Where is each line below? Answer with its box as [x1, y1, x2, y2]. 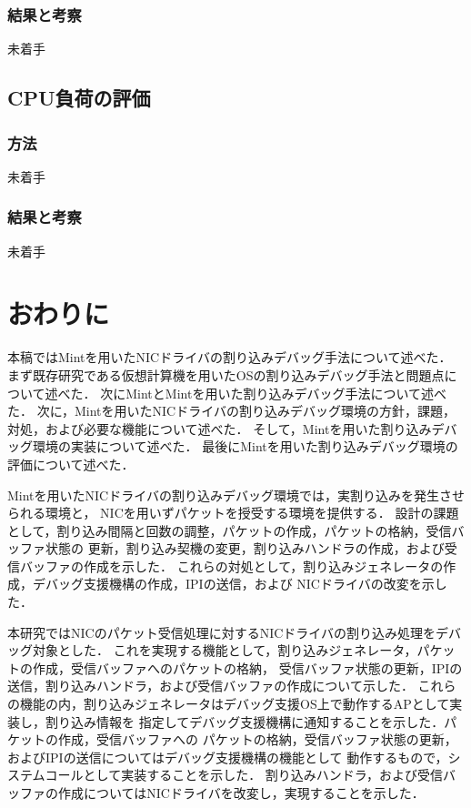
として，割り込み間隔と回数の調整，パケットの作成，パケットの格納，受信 [7, 520, 452, 540]
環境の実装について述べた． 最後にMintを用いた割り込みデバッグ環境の [32, 437, 458, 456]
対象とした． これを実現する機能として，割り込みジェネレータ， [32, 641, 417, 660]
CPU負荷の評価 [7, 84, 151, 112]
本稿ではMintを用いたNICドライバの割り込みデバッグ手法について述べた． [7, 348, 452, 367]
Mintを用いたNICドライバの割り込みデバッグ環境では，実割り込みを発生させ [7, 485, 465, 504]
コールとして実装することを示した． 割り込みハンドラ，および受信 [45, 765, 444, 784]
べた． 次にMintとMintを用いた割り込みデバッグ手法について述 [57, 383, 434, 402]
